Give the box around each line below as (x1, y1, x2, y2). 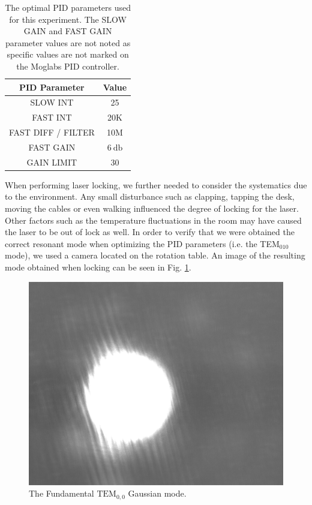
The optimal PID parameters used (5, 1, 131, 13)
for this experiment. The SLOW (9, 13, 127, 25)
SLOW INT (30, 96, 74, 109)
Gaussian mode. (128, 487, 187, 500)
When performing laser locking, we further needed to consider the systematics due (5, 178, 307, 191)
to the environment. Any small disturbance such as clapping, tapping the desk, (5, 190, 295, 203)
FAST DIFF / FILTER (9, 126, 95, 139)
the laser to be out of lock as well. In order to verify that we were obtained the (5, 226, 295, 238)
